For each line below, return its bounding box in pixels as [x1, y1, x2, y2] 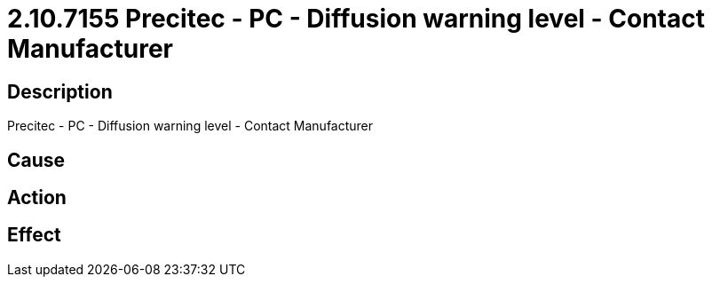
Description [7, 80, 113, 103]
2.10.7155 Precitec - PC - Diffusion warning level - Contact [7, 4, 705, 34]
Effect [7, 224, 61, 247]
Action [7, 186, 67, 209]
